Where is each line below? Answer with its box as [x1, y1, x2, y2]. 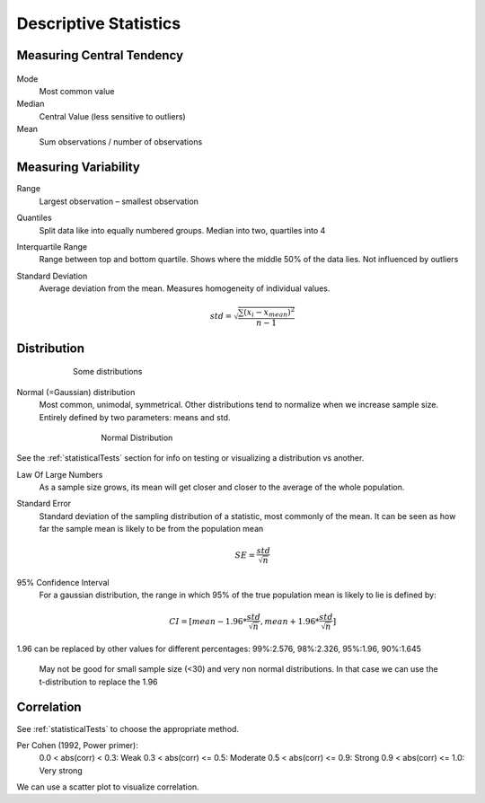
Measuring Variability [16, 160, 141, 175]
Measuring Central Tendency [16, 48, 184, 63]
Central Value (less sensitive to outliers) [39, 110, 186, 121]
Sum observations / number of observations [39, 136, 203, 147]
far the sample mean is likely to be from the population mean [39, 524, 264, 534]
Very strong [39, 764, 83, 776]
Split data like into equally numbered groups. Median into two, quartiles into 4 [39, 225, 326, 235]
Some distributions [73, 366, 143, 377]
